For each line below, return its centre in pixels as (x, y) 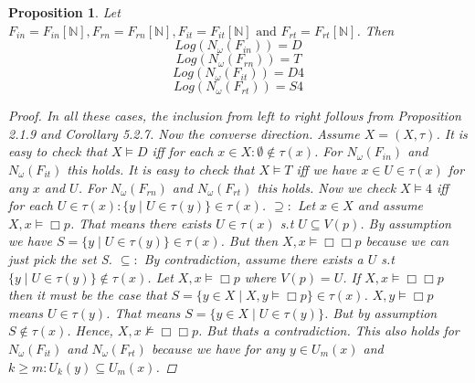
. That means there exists (141, 223)
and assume (391, 205)
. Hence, (90, 330)
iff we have (327, 169)
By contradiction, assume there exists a (253, 258)
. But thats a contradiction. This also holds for (329, 330)
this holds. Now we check (327, 187)
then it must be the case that (88, 295)
